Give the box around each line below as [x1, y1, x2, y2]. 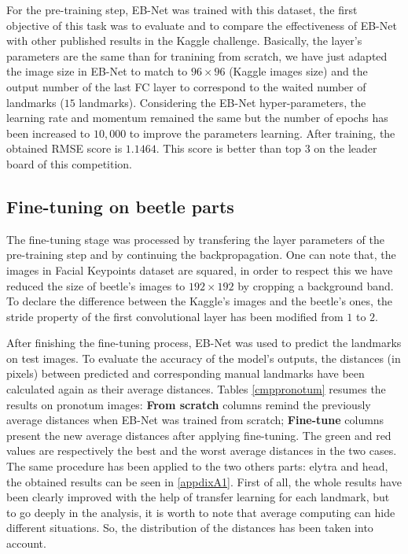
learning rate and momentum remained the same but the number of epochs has [6, 109, 388, 126]
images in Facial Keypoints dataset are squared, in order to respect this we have [6, 261, 393, 278]
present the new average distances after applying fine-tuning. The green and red [6, 427, 391, 443]
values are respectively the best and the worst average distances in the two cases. [6, 442, 397, 459]
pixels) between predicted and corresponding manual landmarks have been [6, 365, 365, 382]
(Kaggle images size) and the [229, 63, 368, 79]
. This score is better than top [156, 140, 302, 157]
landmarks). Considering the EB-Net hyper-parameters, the [79, 94, 366, 110]
